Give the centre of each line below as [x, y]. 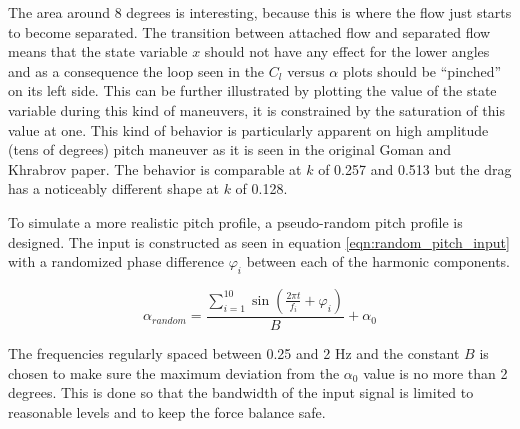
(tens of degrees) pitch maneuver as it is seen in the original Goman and [230, 149]
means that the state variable [98, 51]
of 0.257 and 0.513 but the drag [415, 168]
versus [306, 70]
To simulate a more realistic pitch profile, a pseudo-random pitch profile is [235, 221]
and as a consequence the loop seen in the [136, 70]
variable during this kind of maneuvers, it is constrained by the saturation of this [256, 109]
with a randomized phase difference [116, 261]
